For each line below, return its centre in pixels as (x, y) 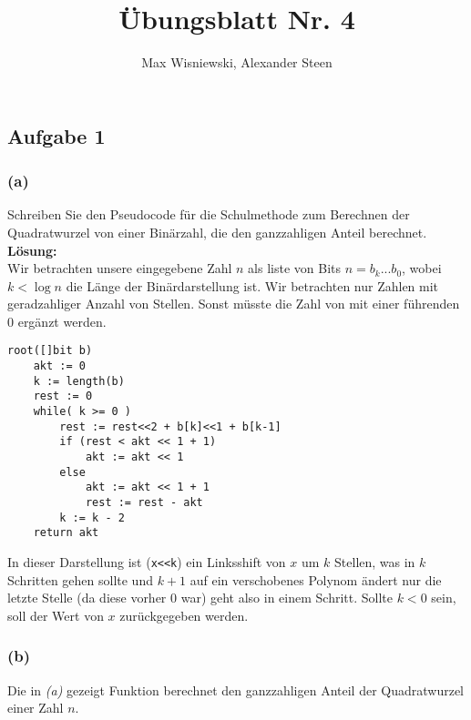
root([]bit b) (50, 351)
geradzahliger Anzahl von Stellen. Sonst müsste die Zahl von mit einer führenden (234, 304)
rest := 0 (63, 396)
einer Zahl (36, 708)
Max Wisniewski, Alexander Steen (237, 62)
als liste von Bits (295, 268)
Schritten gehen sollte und (80, 579)
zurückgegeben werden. (184, 615)
